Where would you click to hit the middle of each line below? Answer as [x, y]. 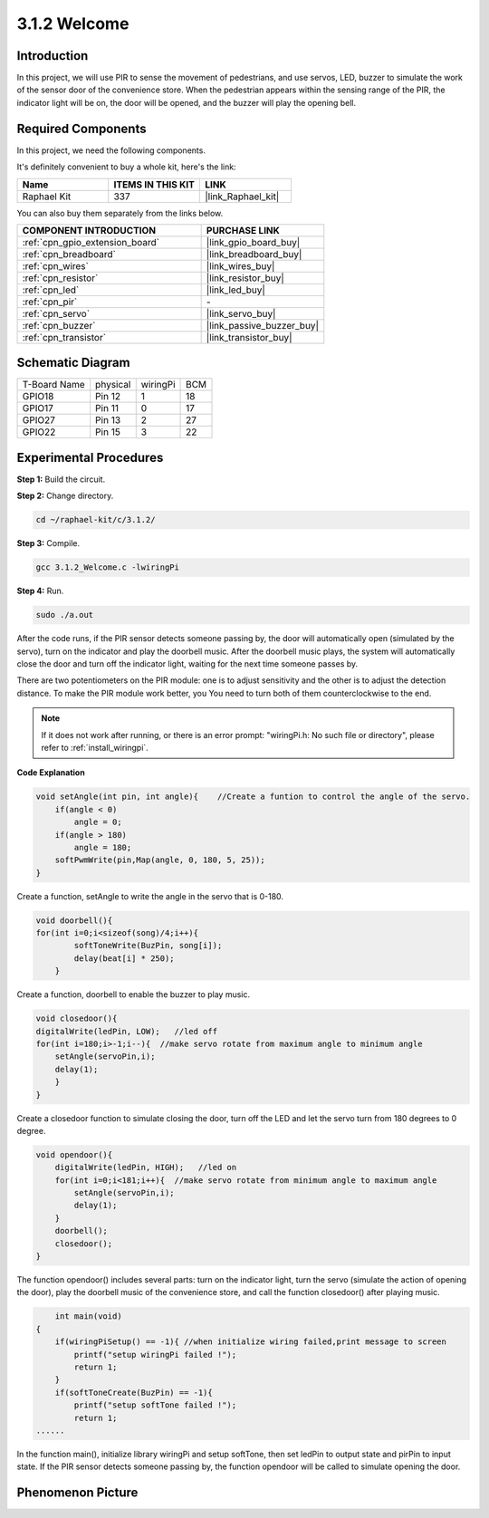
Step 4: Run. [40, 591]
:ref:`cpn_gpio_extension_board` [91, 242]
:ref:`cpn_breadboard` [69, 254]
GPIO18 [38, 397]
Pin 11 [107, 408]
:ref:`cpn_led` [51, 290]
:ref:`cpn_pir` [50, 302]
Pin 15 [108, 432]
